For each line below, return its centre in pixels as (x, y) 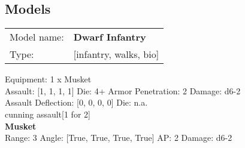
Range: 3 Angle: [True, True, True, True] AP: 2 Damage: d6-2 (119, 138)
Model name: (37, 37)
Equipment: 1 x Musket (48, 79)
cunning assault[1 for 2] (48, 114)
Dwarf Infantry (110, 37)
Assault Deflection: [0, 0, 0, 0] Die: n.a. (76, 102)
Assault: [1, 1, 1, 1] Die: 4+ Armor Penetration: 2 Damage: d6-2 (123, 90)
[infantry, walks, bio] (116, 54)
